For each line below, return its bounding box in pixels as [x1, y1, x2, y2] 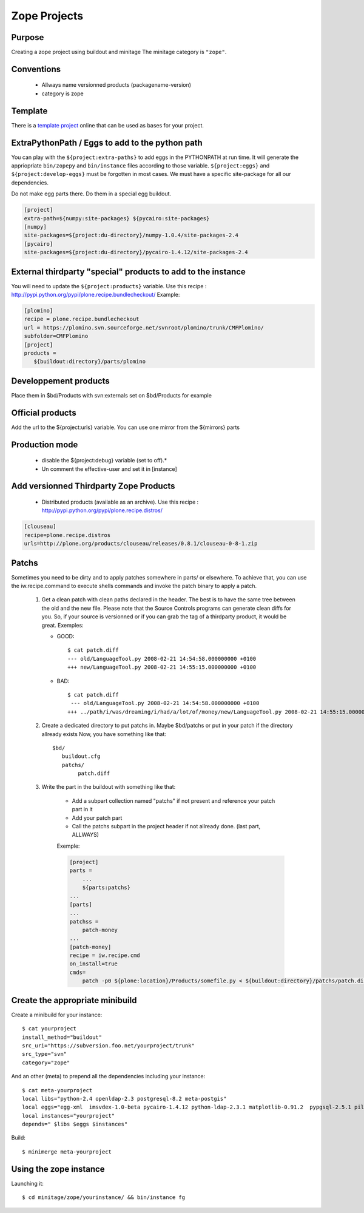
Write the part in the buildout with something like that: [41, 783, 176, 791]
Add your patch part [72, 814, 123, 822]
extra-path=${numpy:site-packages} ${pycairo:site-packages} [24, 215, 210, 221]
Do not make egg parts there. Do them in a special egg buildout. [11, 190, 172, 197]
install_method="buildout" [22, 1033, 103, 1041]
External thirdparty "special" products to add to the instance [11, 266, 246, 277]
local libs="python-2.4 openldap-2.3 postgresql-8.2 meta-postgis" [22, 1095, 227, 1102]
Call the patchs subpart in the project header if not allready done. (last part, [72, 823, 261, 830]
